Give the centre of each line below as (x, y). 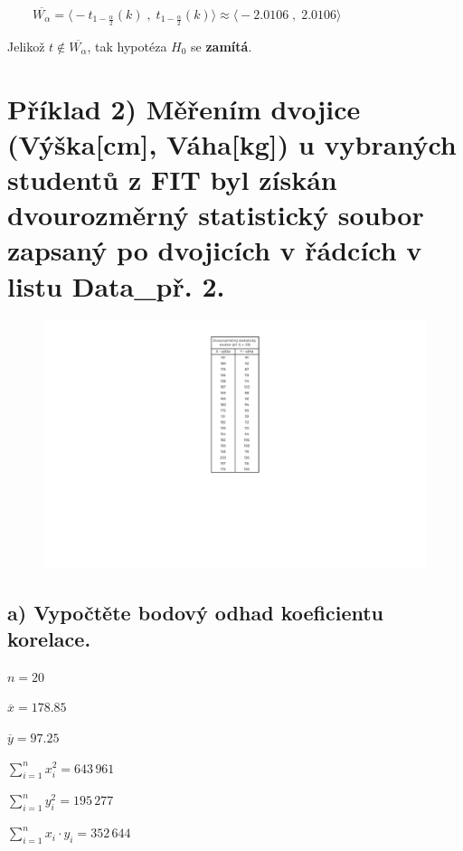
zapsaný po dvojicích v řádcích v (215, 250)
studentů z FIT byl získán (172, 179)
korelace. (49, 638)
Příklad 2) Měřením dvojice (184, 108)
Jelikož (26, 46)
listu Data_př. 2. (116, 285)
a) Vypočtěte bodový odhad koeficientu (196, 612)
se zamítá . (222, 46)
